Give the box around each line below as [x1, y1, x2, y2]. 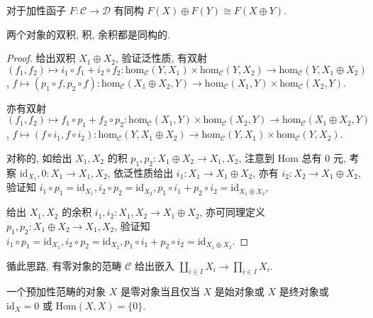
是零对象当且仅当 [120, 284, 200, 299]
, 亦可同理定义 [199, 204, 266, 219]
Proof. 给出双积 [6, 50, 76, 65]
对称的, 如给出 [6, 150, 72, 165]
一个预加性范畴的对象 [6, 284, 106, 299]
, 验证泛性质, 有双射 [115, 50, 208, 65]
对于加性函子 [6, 3, 66, 17]
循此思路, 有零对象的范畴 [6, 258, 122, 273]
